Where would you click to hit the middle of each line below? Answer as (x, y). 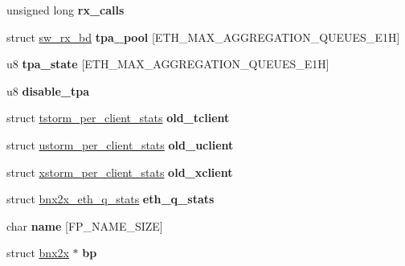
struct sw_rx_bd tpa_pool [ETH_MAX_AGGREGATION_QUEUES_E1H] (203, 37)
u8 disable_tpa (48, 90)
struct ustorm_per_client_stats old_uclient (120, 144)
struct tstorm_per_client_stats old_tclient (118, 118)
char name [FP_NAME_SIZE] (85, 225)
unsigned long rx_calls (65, 10)
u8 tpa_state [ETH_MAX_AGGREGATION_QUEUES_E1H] (168, 64)
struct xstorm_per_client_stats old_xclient (120, 172)
